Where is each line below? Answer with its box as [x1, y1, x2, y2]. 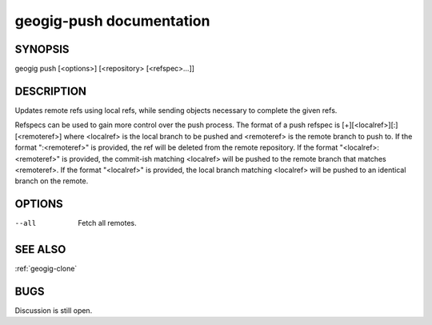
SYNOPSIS [14, 42, 70, 56]
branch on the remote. [14, 176, 89, 186]
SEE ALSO [14, 243, 66, 256]
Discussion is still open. [14, 306, 93, 315]
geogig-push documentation [14, 12, 210, 30]
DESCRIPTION [14, 84, 87, 98]
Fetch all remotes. [78, 219, 137, 228]
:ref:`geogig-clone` [14, 264, 78, 274]
